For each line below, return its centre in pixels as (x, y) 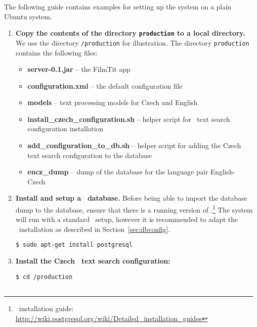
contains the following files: (57, 52)
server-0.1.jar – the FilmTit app (79, 69)
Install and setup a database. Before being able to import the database (131, 198)
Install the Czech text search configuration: (93, 261)
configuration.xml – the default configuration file (105, 85)
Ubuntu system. (28, 16)
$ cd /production (44, 277)
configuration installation (65, 129)
